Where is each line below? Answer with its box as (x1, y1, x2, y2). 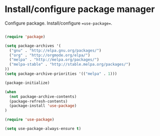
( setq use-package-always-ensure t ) (5, 126, 81, 131)
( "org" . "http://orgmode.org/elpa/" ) (9, 53, 91, 58)
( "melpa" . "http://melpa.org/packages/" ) (9, 57, 99, 62)
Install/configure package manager (5, 4, 155, 15)
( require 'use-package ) (5, 117, 55, 122)
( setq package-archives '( (5, 43, 61, 48)
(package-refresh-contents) (9, 99, 68, 104)
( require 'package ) (5, 34, 46, 39)
